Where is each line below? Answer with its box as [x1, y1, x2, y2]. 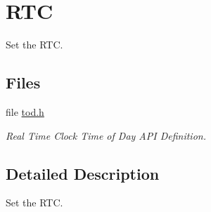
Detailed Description [6, 162, 160, 184]
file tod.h [6, 104, 44, 119]
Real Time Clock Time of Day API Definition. [6, 128, 206, 143]
